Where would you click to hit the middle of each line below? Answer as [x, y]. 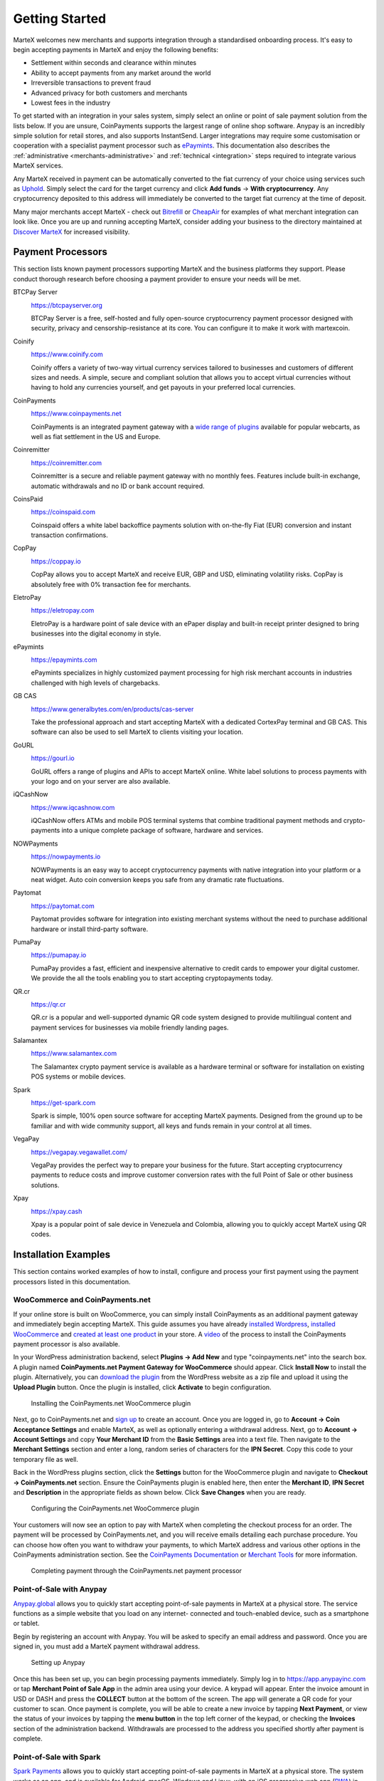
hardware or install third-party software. [90, 929]
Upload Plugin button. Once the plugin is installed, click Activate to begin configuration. [142, 1387]
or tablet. [26, 1624]
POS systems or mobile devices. [78, 1076]
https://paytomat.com [63, 905]
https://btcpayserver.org [67, 305]
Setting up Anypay [58, 1663]
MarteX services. [38, 166]
